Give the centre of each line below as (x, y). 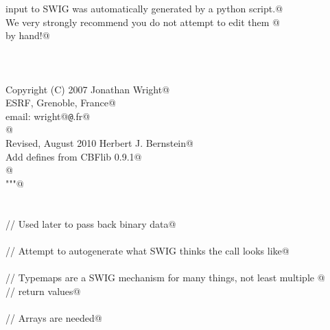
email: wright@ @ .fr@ (48, 116)
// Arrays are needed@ (54, 317)
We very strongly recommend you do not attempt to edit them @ (143, 22)
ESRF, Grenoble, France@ (61, 103)
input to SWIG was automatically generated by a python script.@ (144, 8)
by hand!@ (28, 35)
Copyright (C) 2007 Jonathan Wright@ (88, 89)
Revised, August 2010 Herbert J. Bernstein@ (99, 143)
